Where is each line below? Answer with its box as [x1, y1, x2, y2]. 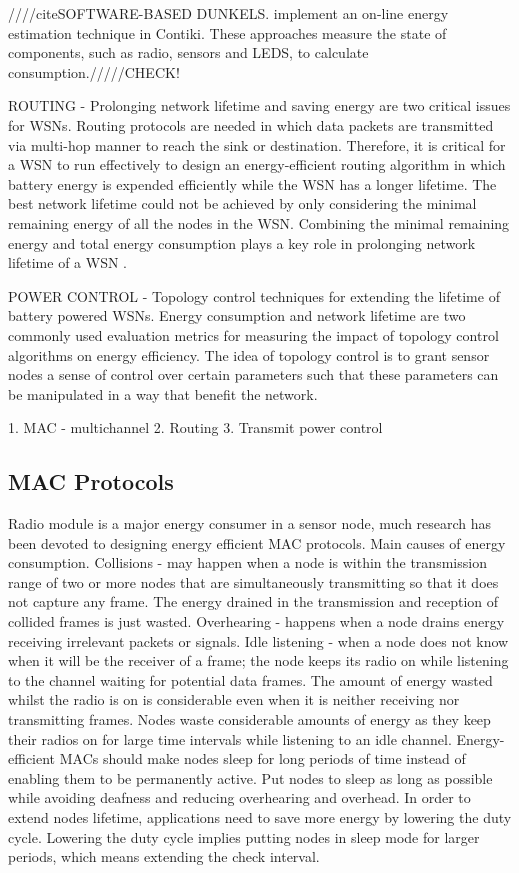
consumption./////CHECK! [8, 61, 180, 82]
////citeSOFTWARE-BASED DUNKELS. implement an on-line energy [8, 3, 449, 23]
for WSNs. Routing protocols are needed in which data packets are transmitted [8, 114, 494, 135]
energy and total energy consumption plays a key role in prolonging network [8, 232, 476, 253]
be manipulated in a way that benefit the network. [8, 383, 318, 404]
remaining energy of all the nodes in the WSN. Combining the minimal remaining [8, 212, 510, 233]
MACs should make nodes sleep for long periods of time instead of [59, 748, 466, 769]
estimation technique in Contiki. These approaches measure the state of [8, 22, 447, 43]
